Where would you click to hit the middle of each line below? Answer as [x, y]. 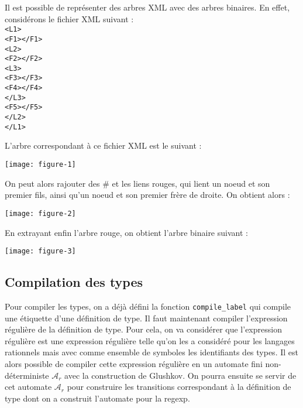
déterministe [27, 375]
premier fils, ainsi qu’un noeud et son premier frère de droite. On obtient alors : [147, 195]
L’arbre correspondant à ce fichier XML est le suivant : [103, 145]
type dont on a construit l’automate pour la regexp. [97, 398]
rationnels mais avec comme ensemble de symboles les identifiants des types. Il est [151, 352]
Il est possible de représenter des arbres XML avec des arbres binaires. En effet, [147, 7]
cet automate [28, 387]
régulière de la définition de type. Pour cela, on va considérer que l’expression [143, 329]
